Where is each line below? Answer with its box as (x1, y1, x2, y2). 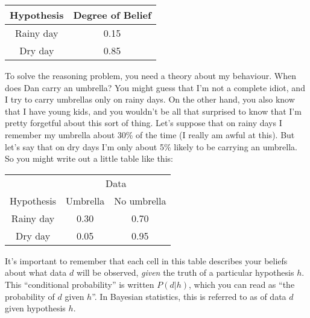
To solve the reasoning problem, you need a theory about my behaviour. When (5, 69, 296, 81)
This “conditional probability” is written (5, 278, 154, 290)
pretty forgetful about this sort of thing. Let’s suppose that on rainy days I (5, 116, 282, 129)
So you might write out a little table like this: (5, 152, 173, 165)
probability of (5, 290, 55, 302)
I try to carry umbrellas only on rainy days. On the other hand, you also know (5, 93, 295, 106)
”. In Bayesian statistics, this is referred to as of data (92, 290, 286, 302)
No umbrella (114, 193, 166, 208)
